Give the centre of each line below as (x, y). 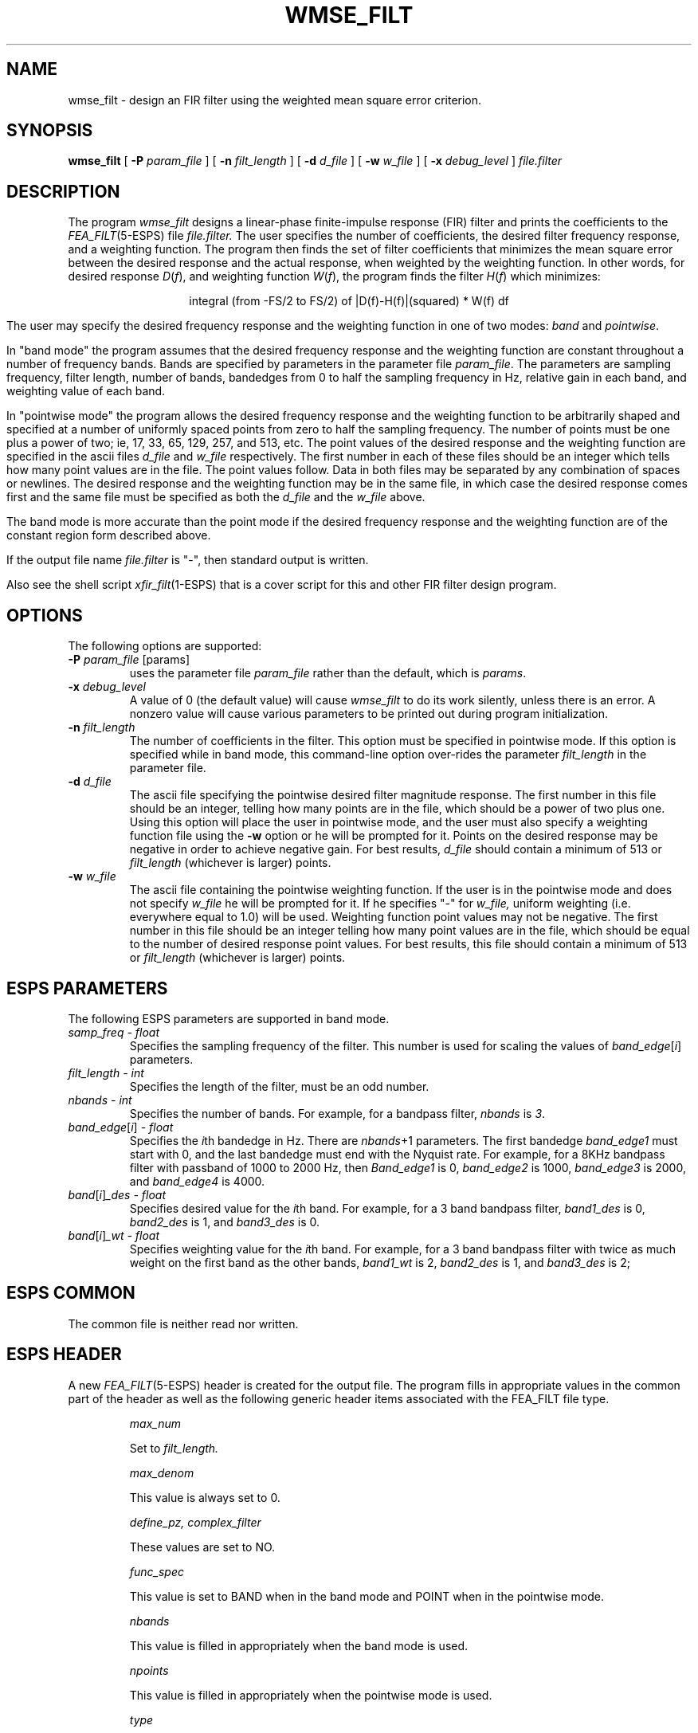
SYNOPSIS (50, 131)
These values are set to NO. (202, 1547)
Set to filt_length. (174, 1448)
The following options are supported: (165, 646)
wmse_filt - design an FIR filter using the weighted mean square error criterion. (275, 100)
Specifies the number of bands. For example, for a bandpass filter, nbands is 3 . (337, 1113)
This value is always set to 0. (205, 1497)
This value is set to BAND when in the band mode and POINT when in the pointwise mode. (367, 1596)
